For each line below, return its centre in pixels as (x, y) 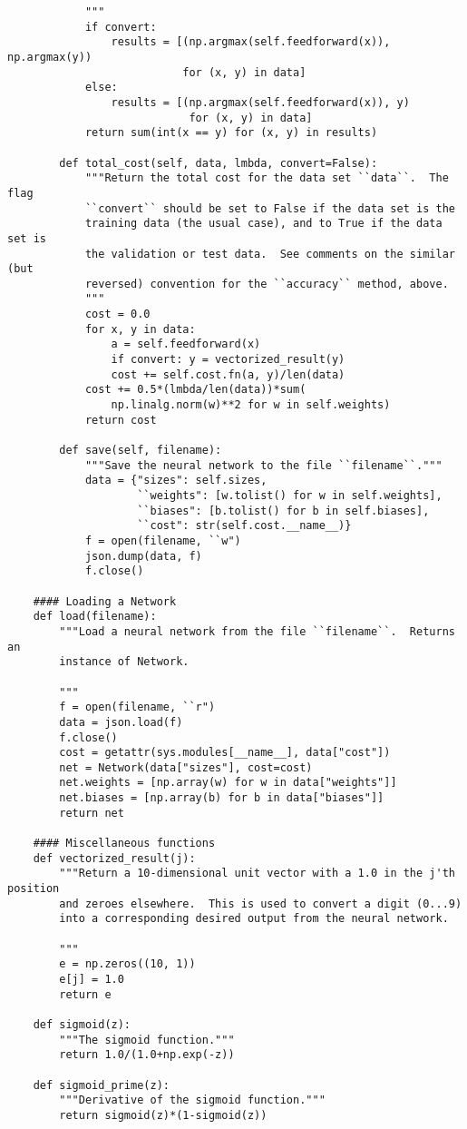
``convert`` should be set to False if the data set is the (270, 208)
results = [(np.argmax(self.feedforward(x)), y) (260, 102)
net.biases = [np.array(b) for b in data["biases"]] (222, 798)
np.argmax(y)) (50, 57)
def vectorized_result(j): (114, 858)
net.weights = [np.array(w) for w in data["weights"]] (228, 783)
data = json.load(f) (121, 722)
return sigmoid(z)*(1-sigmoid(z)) (163, 1115)
